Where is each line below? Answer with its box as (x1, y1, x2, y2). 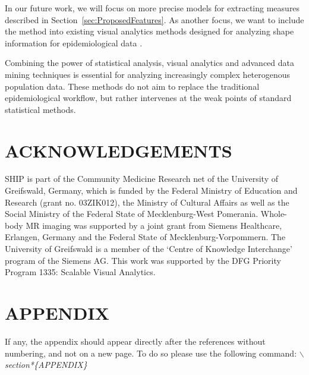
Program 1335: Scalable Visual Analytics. (5, 266, 156, 278)
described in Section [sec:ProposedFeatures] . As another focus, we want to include (5, 13, 304, 26)
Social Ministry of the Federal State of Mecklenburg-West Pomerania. (5, 207, 258, 220)
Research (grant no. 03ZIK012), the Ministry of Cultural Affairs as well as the (5, 196, 289, 208)
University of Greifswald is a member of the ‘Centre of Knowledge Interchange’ (5, 242, 292, 255)
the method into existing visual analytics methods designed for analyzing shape (5, 25, 294, 37)
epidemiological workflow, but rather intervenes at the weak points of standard (5, 92, 292, 104)
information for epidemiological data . (5, 36, 143, 49)
